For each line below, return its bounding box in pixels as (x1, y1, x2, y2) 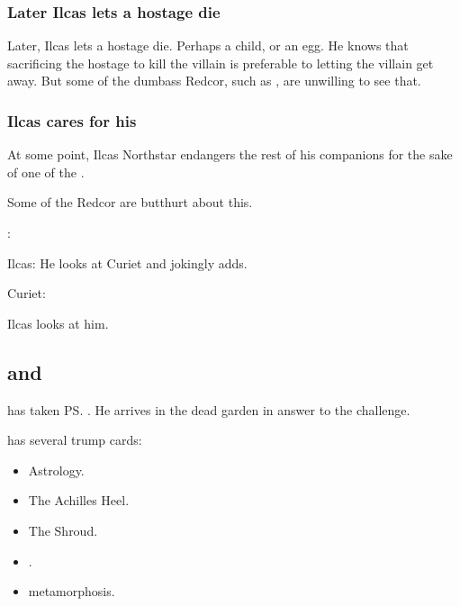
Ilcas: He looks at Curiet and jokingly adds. (7, 253, 248, 272)
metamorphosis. (28, 582, 115, 601)
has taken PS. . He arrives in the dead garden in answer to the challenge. (7, 400, 410, 419)
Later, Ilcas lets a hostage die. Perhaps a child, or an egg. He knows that (7, 36, 409, 55)
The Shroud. (28, 520, 98, 539)
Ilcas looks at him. (7, 313, 109, 332)
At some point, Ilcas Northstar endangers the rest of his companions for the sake (7, 145, 453, 164)
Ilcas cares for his (7, 109, 137, 131)
